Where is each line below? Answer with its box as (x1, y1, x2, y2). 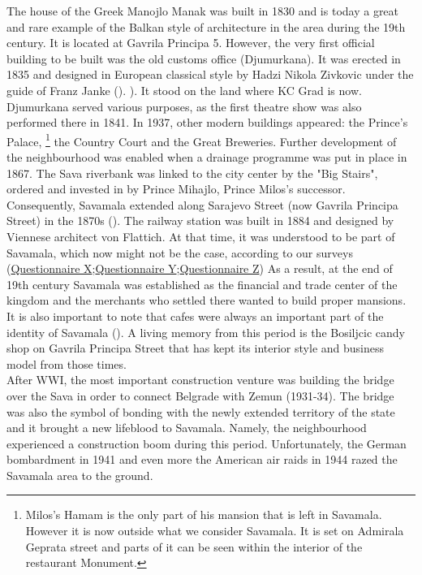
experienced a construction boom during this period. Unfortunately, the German (6, 434, 407, 452)
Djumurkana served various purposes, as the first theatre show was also (6, 97, 362, 115)
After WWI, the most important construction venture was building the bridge (6, 371, 394, 388)
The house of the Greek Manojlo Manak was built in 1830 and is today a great (6, 2, 399, 19)
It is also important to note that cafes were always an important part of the (6, 307, 384, 324)
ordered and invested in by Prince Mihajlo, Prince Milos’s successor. (6, 180, 346, 197)
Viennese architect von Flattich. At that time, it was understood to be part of (6, 227, 395, 244)
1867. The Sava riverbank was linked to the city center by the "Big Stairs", (6, 164, 378, 181)
